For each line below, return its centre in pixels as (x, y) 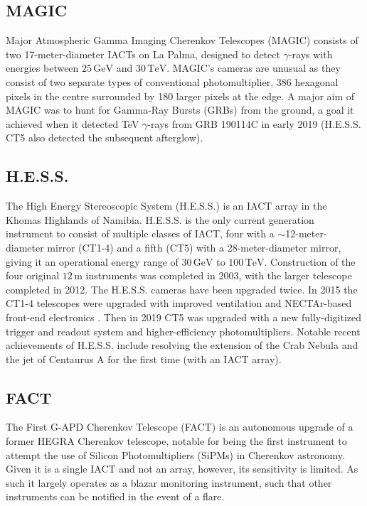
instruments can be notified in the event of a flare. (115, 496)
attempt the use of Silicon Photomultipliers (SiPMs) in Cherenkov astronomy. (175, 454)
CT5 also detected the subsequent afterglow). (105, 138)
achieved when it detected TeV (73, 123)
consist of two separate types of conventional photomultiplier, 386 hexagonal (172, 81)
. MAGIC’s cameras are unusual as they (254, 68)
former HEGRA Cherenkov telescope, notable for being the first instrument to (176, 441)
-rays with (310, 54)
